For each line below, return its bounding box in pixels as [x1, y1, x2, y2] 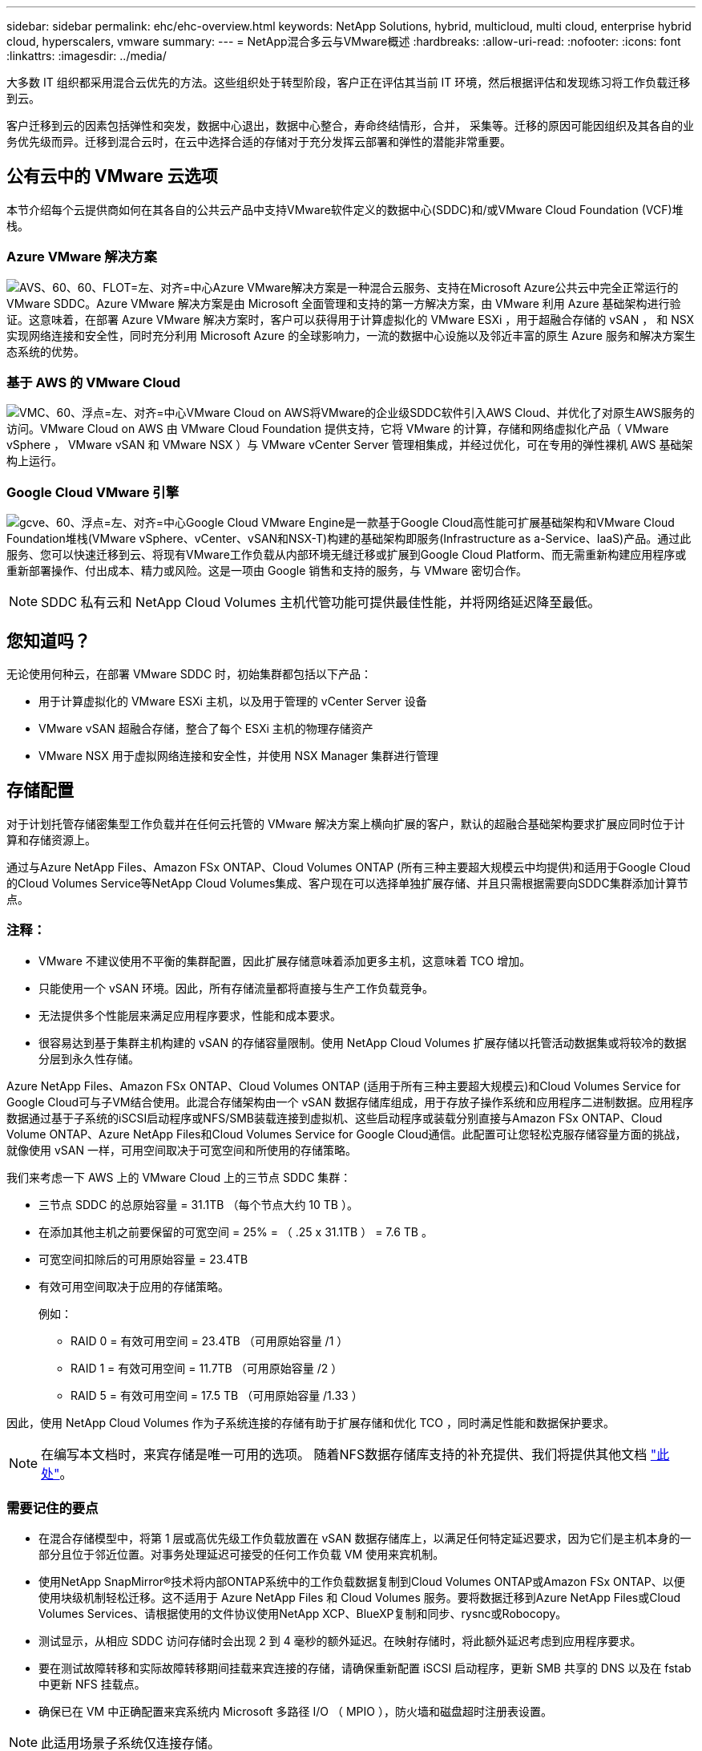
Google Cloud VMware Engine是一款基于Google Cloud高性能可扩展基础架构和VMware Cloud [186, 516, 675, 530]
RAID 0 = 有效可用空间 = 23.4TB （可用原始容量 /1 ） [71, 1333, 349, 1348]
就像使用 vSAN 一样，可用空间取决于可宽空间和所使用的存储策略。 [6, 1142, 357, 1157]
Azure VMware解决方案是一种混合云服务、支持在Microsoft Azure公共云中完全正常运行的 [212, 280, 679, 294]
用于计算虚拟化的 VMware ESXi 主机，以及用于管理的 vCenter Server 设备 [38, 694, 427, 708]
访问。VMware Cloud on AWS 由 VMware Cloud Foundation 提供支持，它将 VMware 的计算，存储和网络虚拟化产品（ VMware [6, 422, 669, 436]
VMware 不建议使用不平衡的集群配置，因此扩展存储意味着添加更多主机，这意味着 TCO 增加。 [38, 953, 531, 968]
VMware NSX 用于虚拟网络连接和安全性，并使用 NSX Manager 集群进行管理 [38, 748, 439, 762]
